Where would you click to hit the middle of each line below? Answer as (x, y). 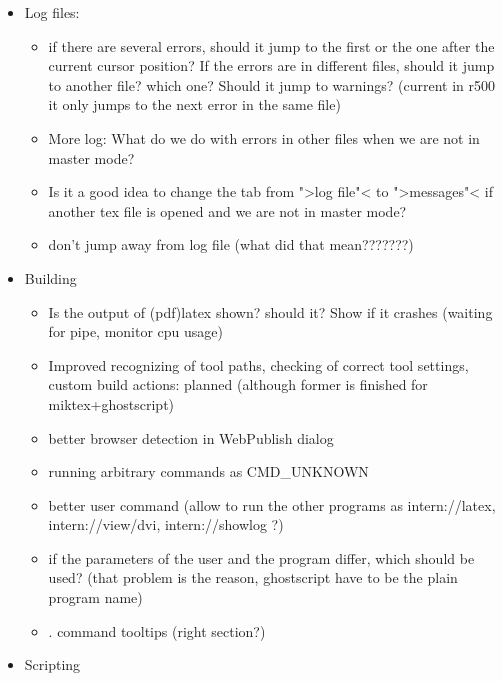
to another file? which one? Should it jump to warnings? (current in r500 (271, 84)
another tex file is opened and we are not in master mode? (227, 210)
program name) (95, 597)
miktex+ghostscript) (111, 403)
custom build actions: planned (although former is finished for (238, 384)
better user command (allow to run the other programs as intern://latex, (272, 504)
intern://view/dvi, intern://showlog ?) (166, 524)
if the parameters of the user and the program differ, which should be (261, 557)
